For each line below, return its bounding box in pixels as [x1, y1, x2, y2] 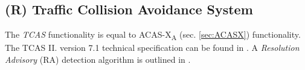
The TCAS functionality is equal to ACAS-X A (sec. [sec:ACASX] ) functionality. [5, 28, 301, 42]
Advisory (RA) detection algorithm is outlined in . [5, 53, 191, 65]
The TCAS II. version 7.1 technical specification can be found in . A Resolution [5, 41, 300, 54]
